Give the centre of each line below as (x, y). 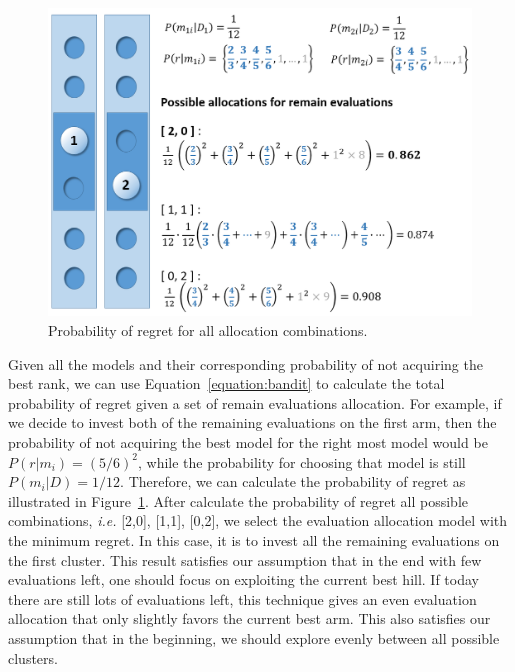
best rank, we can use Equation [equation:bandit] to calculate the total (226, 383)
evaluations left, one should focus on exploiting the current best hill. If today (243, 579)
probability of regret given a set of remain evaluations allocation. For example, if (255, 402)
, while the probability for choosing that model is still (301, 461)
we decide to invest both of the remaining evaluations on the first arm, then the (252, 422)
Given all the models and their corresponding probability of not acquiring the (245, 363)
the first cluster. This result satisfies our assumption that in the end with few (245, 559)
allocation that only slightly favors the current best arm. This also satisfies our (249, 618)
